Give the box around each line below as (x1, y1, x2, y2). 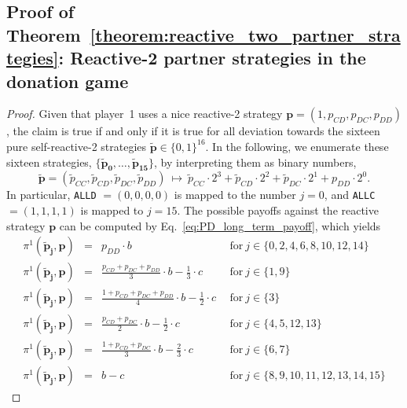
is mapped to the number (174, 186, 296, 203)
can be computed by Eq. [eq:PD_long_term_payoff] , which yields (59, 217, 381, 233)
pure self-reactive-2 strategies (6, 138, 147, 154)
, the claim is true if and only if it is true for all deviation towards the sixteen (6, 123, 380, 139)
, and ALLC (324, 186, 376, 203)
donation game (6, 68, 129, 93)
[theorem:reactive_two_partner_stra (90, 22, 401, 46)
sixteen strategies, (6, 153, 92, 170)
